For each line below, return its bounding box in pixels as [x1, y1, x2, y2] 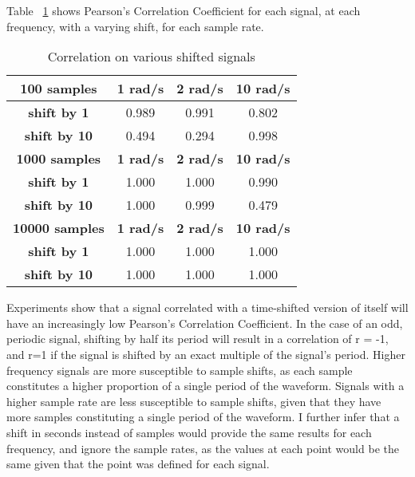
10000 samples [13, 219, 105, 238]
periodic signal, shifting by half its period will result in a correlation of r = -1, [6, 330, 389, 347]
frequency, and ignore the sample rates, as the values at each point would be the [6, 440, 399, 456]
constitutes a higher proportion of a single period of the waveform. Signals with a [6, 377, 405, 394]
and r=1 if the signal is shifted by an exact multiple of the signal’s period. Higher [6, 345, 405, 362]
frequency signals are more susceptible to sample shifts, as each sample [6, 361, 353, 378]
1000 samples [16, 149, 101, 168]
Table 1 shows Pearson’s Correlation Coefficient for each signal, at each [6, 2, 361, 18]
